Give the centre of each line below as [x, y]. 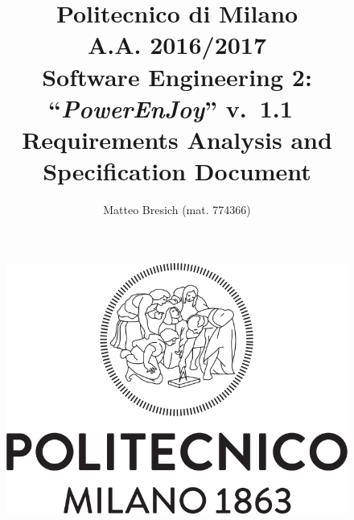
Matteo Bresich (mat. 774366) [177, 210]
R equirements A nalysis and [177, 139]
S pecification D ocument [177, 171]
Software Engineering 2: [177, 76]
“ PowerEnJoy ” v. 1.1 [171, 108]
